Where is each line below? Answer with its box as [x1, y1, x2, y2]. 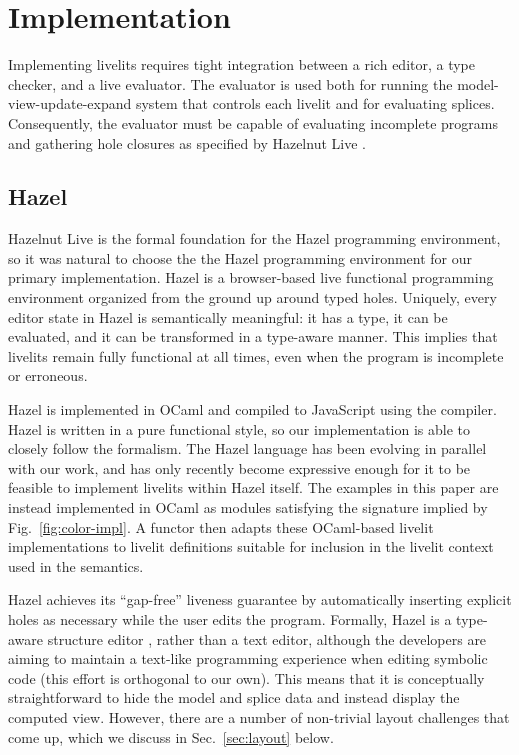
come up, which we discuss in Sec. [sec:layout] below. [8, 726, 334, 747]
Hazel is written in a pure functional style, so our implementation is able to [8, 418, 471, 439]
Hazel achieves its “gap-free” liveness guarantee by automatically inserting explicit [8, 589, 512, 610]
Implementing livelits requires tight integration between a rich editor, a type [8, 54, 476, 75]
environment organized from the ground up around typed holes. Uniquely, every [8, 287, 497, 308]
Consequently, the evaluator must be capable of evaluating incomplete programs [8, 112, 498, 133]
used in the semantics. [8, 555, 144, 576]
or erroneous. [8, 365, 88, 386]
